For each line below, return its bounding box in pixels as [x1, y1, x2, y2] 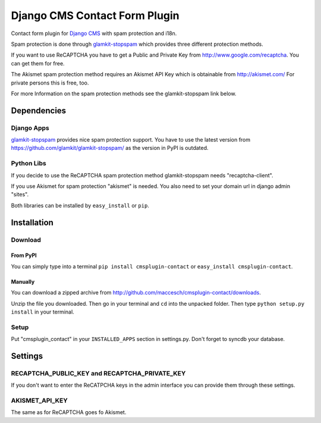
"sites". [11, 191, 29, 198]
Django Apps [11, 124, 50, 132]
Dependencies [11, 105, 67, 115]
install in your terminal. [11, 308, 74, 315]
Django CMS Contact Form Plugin [11, 9, 180, 22]
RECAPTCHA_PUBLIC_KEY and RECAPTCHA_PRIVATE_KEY [11, 369, 186, 377]
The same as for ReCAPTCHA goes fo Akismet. [11, 409, 127, 416]
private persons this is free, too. [11, 79, 89, 86]
